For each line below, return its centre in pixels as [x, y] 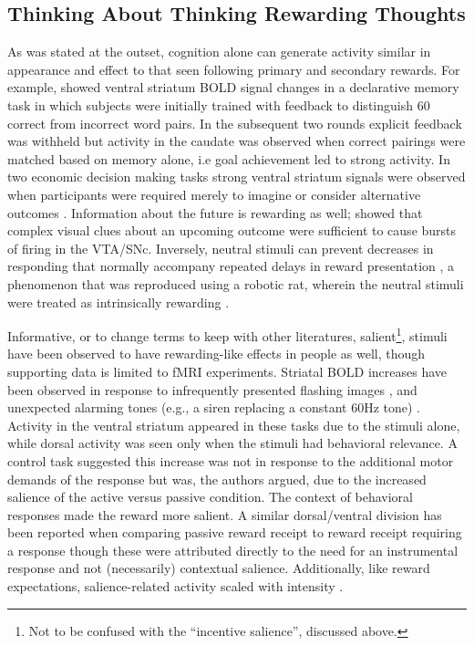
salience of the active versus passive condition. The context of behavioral [210, 497]
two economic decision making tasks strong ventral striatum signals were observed [237, 177]
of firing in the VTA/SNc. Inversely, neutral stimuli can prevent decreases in [221, 248]
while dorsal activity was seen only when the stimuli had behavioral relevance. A [232, 443]
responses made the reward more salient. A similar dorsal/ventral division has [225, 514]
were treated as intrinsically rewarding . [118, 302]
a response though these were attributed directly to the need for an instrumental [233, 550]
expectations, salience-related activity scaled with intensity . [175, 586]
